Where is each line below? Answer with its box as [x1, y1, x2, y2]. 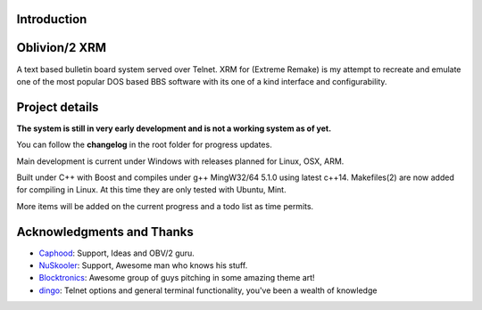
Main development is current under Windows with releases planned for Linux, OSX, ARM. [16, 156, 345, 167]
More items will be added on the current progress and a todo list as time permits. [16, 200, 314, 211]
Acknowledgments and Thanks [16, 224, 194, 240]
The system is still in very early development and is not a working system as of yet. [16, 123, 332, 134]
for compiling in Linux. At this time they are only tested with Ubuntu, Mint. [16, 184, 287, 195]
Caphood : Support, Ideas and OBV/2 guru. [38, 248, 195, 258]
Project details [16, 99, 99, 115]
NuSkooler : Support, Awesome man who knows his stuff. [38, 260, 248, 271]
